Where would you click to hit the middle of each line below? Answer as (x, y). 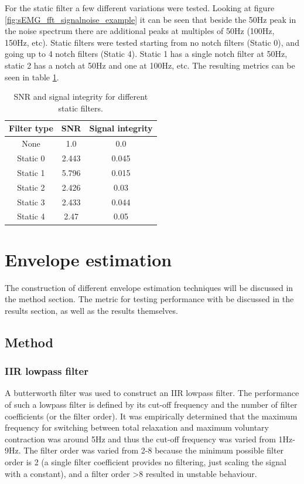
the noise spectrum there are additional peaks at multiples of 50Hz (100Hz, (140, 31)
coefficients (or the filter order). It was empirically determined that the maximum (151, 416)
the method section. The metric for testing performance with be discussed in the (149, 299)
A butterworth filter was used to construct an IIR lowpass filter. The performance (152, 393)
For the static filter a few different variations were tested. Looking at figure (140, 8)
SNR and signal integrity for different (81, 97)
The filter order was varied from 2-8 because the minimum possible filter (154, 450)
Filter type (31, 128)
